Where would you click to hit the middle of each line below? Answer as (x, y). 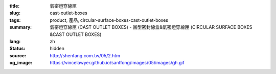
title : (15, 6)
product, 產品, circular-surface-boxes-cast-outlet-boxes (109, 20)
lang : (15, 41)
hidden (57, 49)
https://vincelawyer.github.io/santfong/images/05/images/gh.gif (117, 63)
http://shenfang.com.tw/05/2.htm (85, 55)
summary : (21, 27)
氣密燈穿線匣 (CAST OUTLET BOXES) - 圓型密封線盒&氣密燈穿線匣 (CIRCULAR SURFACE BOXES (151, 27)
